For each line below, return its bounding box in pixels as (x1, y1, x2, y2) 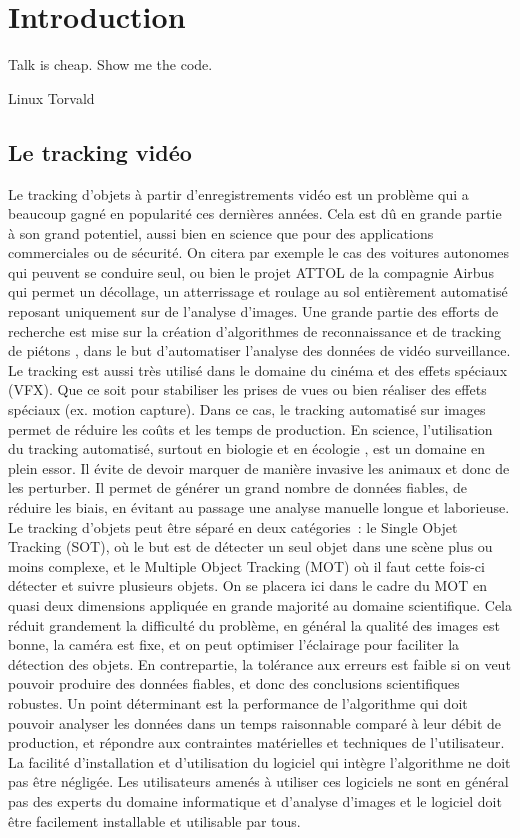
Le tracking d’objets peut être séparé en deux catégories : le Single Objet (8, 516, 458, 537)
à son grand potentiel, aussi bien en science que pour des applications (8, 222, 434, 243)
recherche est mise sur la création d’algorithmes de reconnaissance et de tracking (8, 320, 501, 341)
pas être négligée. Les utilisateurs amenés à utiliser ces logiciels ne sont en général (8, 771, 509, 792)
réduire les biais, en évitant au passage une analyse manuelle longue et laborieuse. (8, 497, 510, 518)
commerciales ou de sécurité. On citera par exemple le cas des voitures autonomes (8, 242, 510, 263)
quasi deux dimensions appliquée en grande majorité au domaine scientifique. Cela (8, 594, 513, 615)
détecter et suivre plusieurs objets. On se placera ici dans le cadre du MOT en (8, 575, 487, 596)
